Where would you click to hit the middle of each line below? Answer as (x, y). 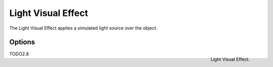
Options (22, 42)
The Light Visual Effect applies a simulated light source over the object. (83, 28)
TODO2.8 (19, 54)
